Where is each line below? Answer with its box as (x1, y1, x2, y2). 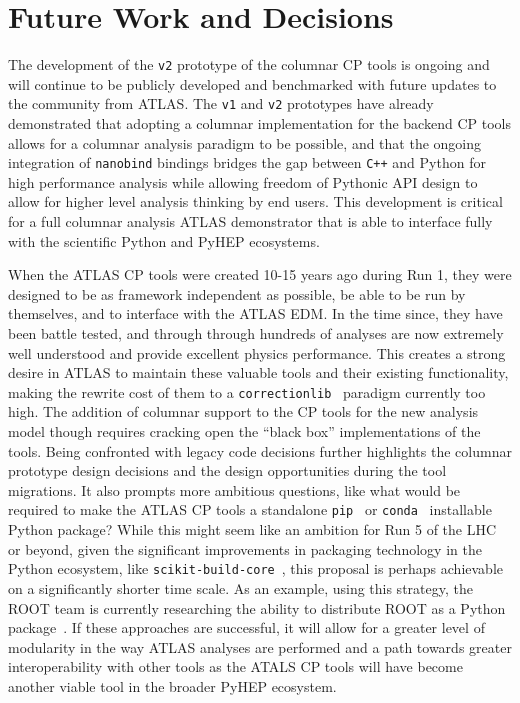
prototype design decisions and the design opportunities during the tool (8, 460, 447, 481)
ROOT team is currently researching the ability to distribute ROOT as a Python (8, 597, 506, 618)
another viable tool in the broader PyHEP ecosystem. (8, 675, 337, 696)
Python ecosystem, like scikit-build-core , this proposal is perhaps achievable (8, 558, 503, 579)
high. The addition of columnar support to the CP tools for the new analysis (8, 401, 479, 422)
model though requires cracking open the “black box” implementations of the (8, 421, 481, 442)
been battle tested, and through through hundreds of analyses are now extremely (8, 323, 504, 344)
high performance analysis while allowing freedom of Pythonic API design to (8, 171, 478, 192)
